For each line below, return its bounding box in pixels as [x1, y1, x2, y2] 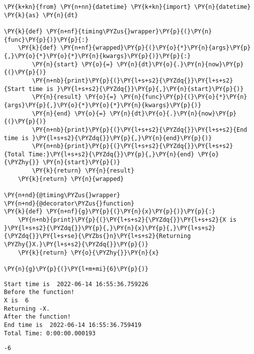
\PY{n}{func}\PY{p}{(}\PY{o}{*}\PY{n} [120, 93, 247, 101]
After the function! [4, 313, 71, 321]
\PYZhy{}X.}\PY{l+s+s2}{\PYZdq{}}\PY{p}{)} [4, 241, 149, 248]
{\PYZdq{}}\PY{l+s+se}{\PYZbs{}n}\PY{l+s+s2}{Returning [4, 233, 191, 240]
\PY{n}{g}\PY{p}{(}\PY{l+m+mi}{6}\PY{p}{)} [4, 265, 149, 272]
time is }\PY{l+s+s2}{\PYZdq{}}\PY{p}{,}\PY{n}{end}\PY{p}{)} [4, 134, 212, 142]
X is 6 [4, 296, 29, 304]
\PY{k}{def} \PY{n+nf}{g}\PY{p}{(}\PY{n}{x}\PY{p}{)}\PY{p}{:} [4, 208, 216, 215]
